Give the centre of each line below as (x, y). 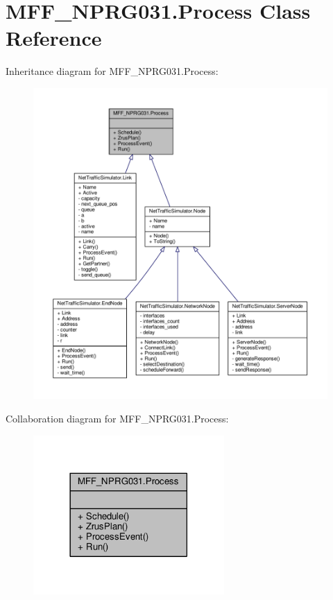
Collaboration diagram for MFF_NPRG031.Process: (117, 419)
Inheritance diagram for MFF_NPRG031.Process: (112, 71)
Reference (54, 38)
